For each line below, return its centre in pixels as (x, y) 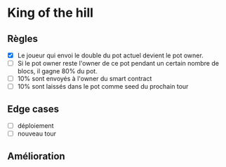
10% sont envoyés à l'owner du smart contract (85, 79)
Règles (23, 39)
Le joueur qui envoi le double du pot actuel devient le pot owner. (110, 55)
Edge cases (33, 109)
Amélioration (36, 156)
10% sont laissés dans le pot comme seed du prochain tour (103, 87)
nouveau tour (37, 133)
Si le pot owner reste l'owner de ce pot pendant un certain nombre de (118, 64)
